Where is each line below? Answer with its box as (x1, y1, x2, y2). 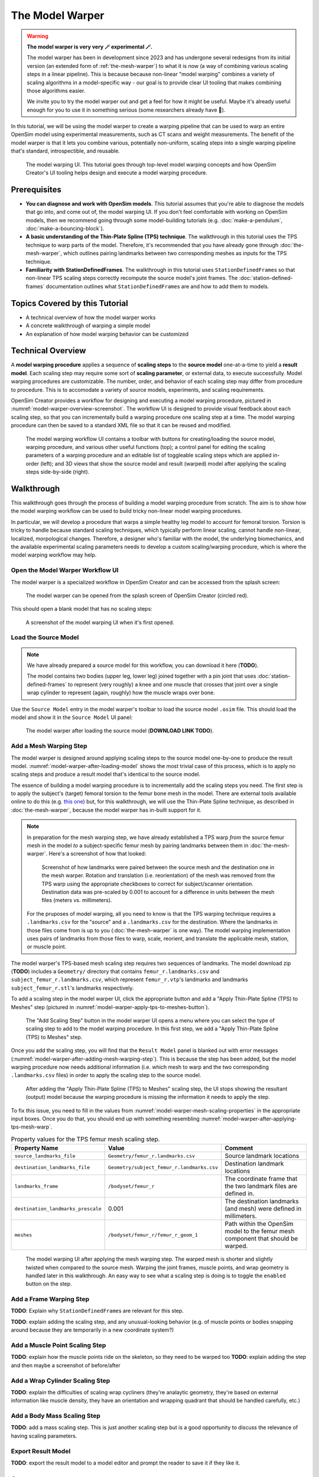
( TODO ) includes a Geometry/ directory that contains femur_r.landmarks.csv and (11, 968, 220, 975)
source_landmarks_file (14, 1153, 76, 1159)
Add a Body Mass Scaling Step (11, 1412, 100, 1420)
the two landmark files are (224, 1182, 298, 1190)
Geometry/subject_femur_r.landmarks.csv (108, 1164, 219, 1170)
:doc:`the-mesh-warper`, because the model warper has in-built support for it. (11, 806, 202, 814)
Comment (224, 1144, 253, 1152)
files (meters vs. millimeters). (41, 897, 112, 904)
